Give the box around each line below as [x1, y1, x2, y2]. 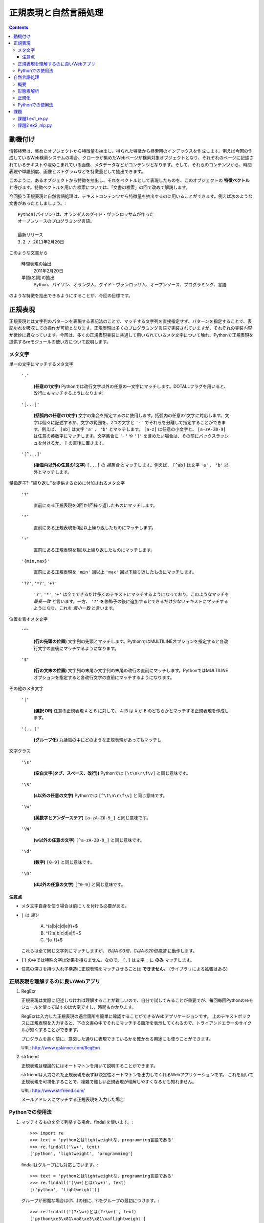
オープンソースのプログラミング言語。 [18, 218, 95, 224]
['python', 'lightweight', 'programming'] [30, 1151, 133, 1156]
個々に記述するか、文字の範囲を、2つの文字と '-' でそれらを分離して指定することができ [42, 419, 222, 425]
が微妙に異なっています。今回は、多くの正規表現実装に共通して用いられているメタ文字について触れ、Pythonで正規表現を [9, 332, 254, 338]
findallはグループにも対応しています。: [21, 1162, 99, 1168]
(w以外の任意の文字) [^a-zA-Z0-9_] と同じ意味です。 [33, 837, 145, 843]
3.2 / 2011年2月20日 [18, 239, 65, 245]
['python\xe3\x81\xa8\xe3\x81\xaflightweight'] [30, 1216, 146, 1222]
